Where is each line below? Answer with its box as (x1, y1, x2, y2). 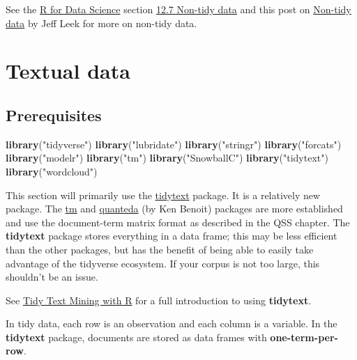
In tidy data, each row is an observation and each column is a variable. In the (6, 316, 337, 331)
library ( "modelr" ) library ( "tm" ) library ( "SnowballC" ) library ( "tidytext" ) (6, 150, 328, 165)
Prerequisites (6, 104, 102, 125)
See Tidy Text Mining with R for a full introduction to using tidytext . (6, 292, 312, 307)
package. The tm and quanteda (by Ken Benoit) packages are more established (6, 201, 343, 216)
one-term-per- (270, 329, 338, 344)
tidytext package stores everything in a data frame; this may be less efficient (6, 228, 337, 243)
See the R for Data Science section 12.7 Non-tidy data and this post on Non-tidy (6, 2, 351, 16)
